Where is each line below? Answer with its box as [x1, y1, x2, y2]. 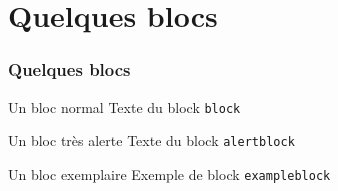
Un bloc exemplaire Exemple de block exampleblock [8, 163, 331, 184]
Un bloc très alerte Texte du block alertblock [8, 130, 295, 151]
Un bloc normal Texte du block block [8, 96, 241, 117]
